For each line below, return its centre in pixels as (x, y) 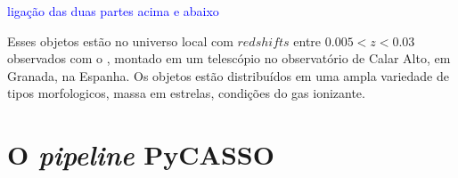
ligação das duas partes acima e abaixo (113, 11)
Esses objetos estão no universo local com (120, 40)
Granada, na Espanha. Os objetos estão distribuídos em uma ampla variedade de (228, 75)
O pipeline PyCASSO (141, 155)
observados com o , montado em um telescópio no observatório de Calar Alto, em (229, 58)
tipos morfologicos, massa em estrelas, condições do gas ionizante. (186, 93)
